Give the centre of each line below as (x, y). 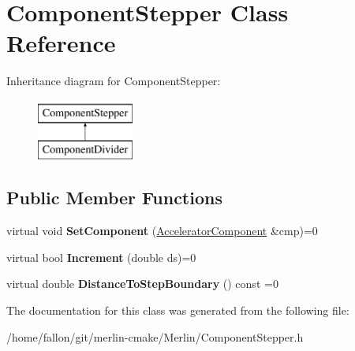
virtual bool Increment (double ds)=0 (101, 257)
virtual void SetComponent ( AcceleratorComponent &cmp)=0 (162, 231)
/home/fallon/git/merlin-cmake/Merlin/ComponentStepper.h (155, 336)
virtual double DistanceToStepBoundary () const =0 (142, 284)
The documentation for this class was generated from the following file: (178, 310)
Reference (61, 43)
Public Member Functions (114, 198)
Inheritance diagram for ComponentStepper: (114, 81)
